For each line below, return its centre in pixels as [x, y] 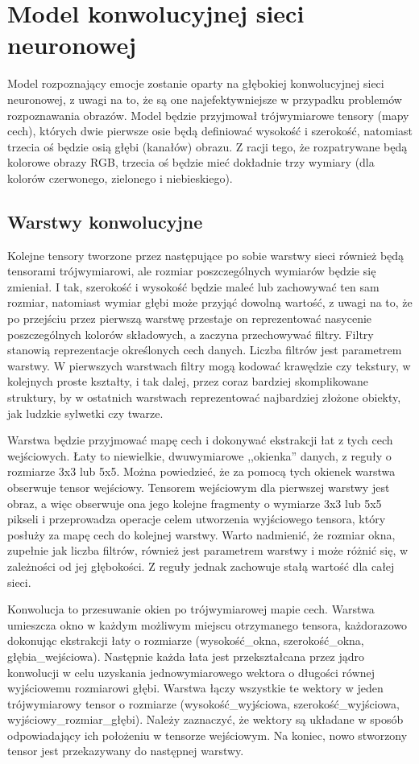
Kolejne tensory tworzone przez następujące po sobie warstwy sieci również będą [206, 255]
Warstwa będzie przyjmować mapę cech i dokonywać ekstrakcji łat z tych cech [200, 440]
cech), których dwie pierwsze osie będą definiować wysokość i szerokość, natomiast [210, 131]
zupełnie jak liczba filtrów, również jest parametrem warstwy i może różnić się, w [208, 550]
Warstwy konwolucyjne [105, 221]
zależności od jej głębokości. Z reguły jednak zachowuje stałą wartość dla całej [201, 566]
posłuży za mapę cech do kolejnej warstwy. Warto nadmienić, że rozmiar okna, [201, 534]
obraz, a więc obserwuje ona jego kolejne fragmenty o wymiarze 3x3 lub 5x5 [195, 503]
